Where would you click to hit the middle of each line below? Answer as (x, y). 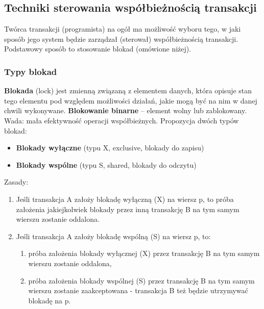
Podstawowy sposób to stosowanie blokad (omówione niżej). (98, 49)
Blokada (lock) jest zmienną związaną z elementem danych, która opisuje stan (128, 91)
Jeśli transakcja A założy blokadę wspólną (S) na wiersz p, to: (113, 236)
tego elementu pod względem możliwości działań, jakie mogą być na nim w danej (131, 100)
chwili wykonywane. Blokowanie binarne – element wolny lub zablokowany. (126, 110)
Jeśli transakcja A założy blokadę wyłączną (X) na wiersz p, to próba (125, 199)
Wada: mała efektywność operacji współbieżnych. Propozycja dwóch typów (122, 120)
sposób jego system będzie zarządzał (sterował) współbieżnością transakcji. (121, 38)
